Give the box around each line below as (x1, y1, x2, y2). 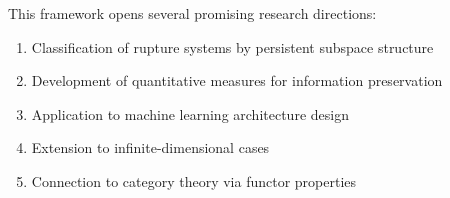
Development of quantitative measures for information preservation (31, 70, 443, 91)
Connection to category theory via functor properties (31, 170, 357, 191)
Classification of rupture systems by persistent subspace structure (31, 36, 434, 57)
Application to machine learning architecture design (31, 103, 349, 124)
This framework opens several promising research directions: (8, 3, 377, 23)
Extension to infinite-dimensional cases (31, 137, 270, 158)
